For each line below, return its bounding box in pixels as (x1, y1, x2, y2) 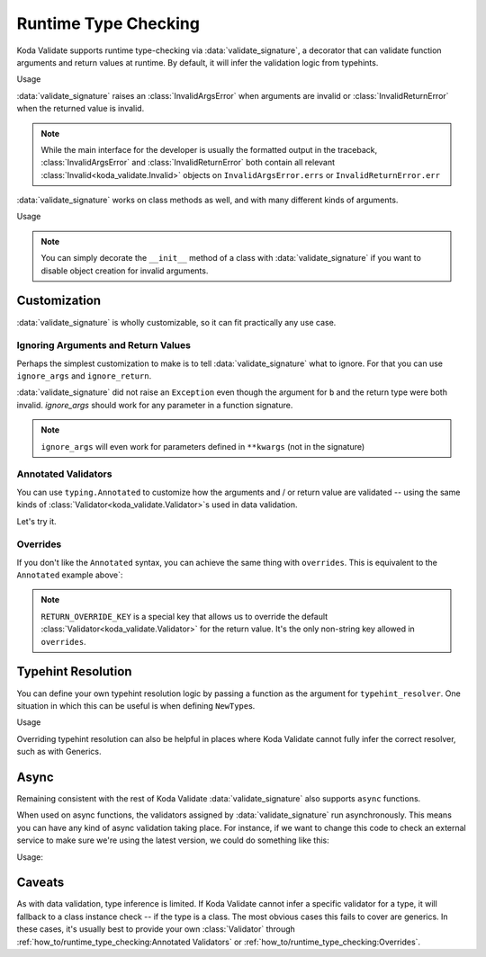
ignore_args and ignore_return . (16, 371, 152, 381)
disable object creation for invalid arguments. (40, 265, 209, 276)
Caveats (16, 875, 65, 890)
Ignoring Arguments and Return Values (16, 339, 191, 352)
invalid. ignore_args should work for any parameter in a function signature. (16, 399, 293, 410)
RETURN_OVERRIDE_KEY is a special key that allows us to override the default (40, 611, 328, 622)
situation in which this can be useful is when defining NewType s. (16, 700, 256, 711)
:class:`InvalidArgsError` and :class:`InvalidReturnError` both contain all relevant (40, 157, 336, 168)
